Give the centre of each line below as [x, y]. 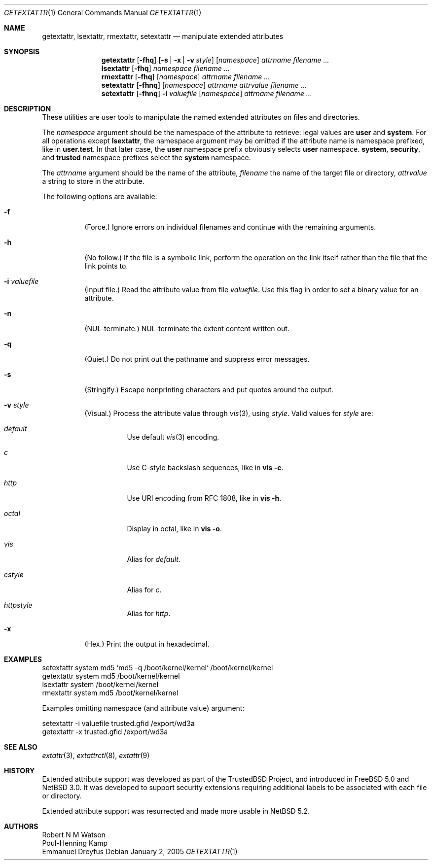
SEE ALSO [21, 747]
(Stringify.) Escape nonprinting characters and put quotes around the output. [209, 390]
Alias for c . [144, 590]
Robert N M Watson [74, 835]
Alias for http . [149, 613]
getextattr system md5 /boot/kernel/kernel [111, 676]
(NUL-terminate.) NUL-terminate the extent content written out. [187, 328]
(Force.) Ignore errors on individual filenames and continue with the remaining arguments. [230, 227]
